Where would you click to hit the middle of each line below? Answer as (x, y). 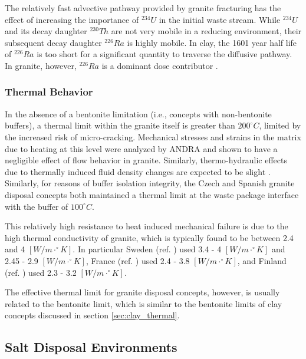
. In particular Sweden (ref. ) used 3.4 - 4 (147, 249)
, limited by (280, 125)
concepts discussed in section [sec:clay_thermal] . (92, 315)
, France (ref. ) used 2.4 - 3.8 (138, 260)
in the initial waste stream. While (220, 19)
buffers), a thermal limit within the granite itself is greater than (120, 125)
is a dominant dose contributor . (160, 65)
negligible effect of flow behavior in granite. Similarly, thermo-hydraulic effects (146, 160)
